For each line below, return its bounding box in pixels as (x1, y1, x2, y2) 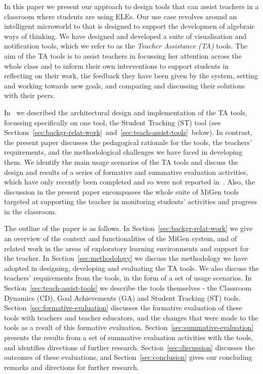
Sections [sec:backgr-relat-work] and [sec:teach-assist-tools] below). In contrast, (4, 127, 252, 137)
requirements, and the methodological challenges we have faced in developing (4, 147, 243, 157)
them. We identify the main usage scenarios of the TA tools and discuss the (4, 156, 238, 167)
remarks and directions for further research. (4, 361, 139, 372)
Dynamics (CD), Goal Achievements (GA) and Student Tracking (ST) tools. (4, 292, 241, 303)
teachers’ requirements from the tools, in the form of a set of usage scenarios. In (4, 272, 252, 283)
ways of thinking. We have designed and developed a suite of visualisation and (4, 30, 247, 41)
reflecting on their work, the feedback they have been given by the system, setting (4, 70, 258, 81)
